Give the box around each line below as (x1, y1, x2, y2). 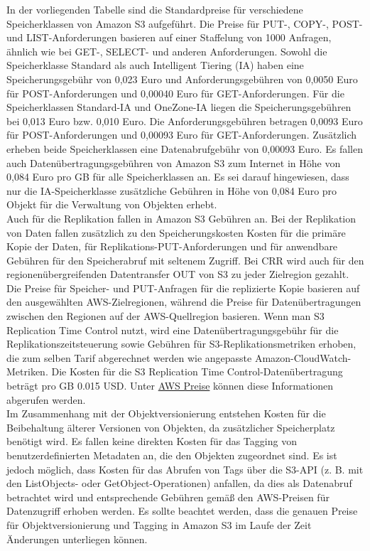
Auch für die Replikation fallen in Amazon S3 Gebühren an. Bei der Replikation (6, 210, 357, 225)
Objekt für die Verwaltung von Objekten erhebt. (6, 197, 217, 212)
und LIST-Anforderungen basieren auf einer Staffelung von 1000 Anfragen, (6, 30, 332, 45)
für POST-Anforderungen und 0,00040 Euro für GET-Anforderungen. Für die (6, 85, 344, 100)
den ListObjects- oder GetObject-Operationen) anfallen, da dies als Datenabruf (6, 476, 352, 491)
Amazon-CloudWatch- (254, 350, 352, 365)
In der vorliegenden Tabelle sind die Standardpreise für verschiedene (6, 2, 303, 16)
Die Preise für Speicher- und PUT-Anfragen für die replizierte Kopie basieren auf (6, 280, 360, 295)
